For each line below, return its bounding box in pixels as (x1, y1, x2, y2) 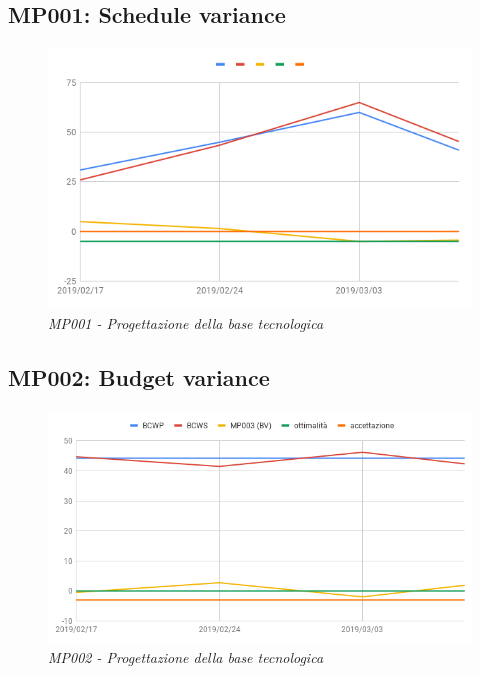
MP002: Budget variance (8, 361, 270, 392)
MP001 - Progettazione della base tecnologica (48, 312, 324, 333)
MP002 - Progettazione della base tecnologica (48, 647, 324, 668)
